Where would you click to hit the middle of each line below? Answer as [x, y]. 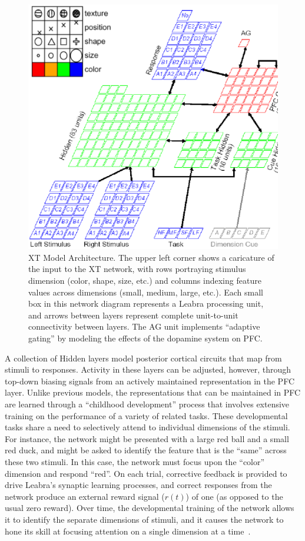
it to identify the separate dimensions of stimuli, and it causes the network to [144, 519]
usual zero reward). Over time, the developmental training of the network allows [150, 508]
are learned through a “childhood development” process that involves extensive [147, 404]
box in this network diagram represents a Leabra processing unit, [146, 303]
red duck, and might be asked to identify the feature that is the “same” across [146, 450]
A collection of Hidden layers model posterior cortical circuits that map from [143, 358]
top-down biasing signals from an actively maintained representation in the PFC [150, 381]
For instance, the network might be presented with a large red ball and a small [147, 438]
